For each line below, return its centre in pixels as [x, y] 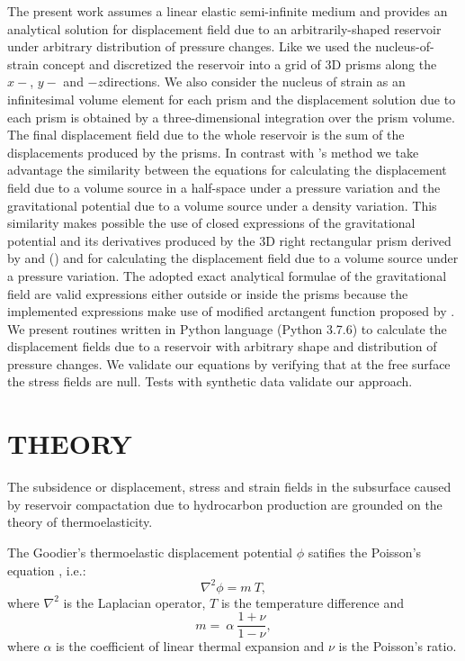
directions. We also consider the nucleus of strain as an [255, 81]
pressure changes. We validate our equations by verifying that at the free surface [229, 363]
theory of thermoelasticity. [80, 522]
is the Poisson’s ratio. [398, 646]
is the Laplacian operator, [134, 602]
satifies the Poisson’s [365, 552]
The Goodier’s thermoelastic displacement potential [150, 552]
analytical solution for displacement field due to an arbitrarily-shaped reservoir [224, 28]
